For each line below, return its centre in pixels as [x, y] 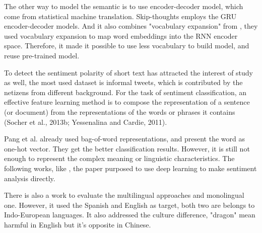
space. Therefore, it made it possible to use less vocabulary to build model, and [127, 46]
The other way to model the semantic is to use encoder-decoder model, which [124, 6]
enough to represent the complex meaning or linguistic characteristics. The [119, 158]
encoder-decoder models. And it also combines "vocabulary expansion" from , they [131, 26]
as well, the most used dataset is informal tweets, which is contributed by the [123, 82]
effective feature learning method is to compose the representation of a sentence [127, 102]
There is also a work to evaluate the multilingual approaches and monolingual [124, 195]
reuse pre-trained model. [42, 55]
